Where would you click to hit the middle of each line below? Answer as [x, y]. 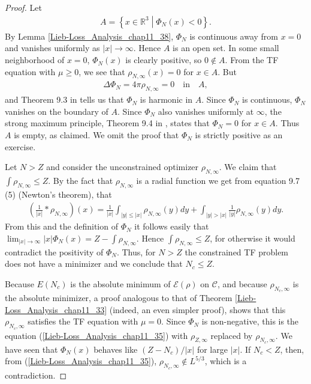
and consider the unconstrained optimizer [123, 167]
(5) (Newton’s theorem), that [58, 194]
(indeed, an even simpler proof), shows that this [197, 309]
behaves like [116, 349]
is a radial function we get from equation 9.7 [218, 181]
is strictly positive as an [239, 135]
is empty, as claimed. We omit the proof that [96, 135]
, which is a [226, 361]
